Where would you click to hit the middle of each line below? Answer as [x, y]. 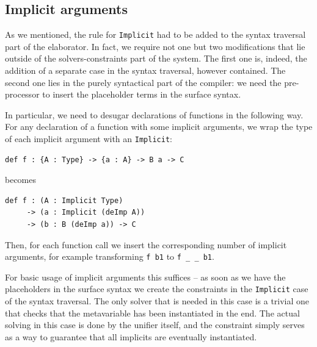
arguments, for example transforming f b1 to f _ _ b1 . [110, 256]
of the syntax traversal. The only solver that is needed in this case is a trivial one [157, 301]
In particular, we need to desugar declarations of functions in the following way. [154, 114]
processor [22, 94]
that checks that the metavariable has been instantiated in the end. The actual [152, 313]
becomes [21, 180]
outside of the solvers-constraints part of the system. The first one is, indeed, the [156, 58]
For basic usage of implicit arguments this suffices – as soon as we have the [145, 277]
